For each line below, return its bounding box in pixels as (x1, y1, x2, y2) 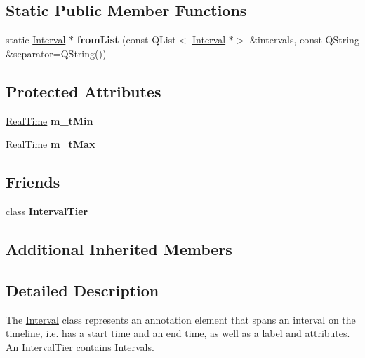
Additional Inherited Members (6, 237, 232, 259)
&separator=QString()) (6, 46, 107, 60)
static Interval (6, 32, 66, 47)
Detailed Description (6, 279, 159, 301)
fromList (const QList (77, 32, 176, 47)
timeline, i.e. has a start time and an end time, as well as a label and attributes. (6, 326, 350, 340)
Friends (6, 171, 60, 193)
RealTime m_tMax (6, 137, 95, 151)
